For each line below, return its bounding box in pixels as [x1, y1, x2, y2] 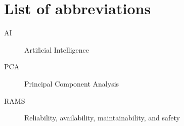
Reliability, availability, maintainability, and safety [24, 112, 180, 123]
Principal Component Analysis [24, 78, 119, 89]
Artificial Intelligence [24, 44, 89, 55]
